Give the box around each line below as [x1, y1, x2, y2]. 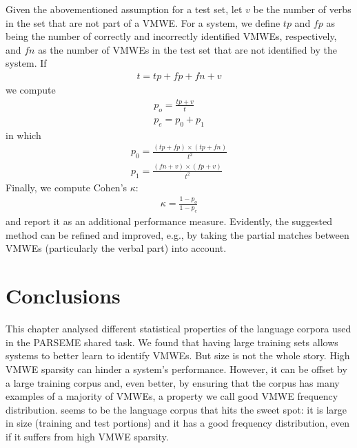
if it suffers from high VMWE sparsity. [6, 429, 169, 443]
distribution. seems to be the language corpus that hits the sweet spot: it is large [6, 402, 347, 416]
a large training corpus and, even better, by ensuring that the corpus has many [6, 375, 340, 390]
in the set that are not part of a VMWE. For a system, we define [6, 15, 280, 30]
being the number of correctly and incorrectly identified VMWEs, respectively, [6, 29, 337, 43]
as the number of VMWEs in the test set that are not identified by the [38, 42, 337, 56]
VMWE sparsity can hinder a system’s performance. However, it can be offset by [6, 361, 347, 376]
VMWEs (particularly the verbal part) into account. [6, 241, 227, 255]
